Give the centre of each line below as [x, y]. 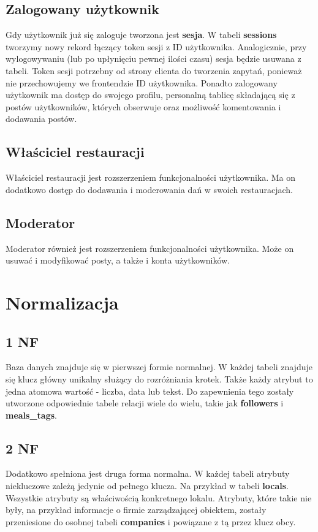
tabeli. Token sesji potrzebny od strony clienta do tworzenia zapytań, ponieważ [154, 70]
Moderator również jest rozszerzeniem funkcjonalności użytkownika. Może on [150, 248]
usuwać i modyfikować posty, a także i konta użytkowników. [118, 260]
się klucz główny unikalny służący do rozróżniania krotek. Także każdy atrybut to [159, 378]
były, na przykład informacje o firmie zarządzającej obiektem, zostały [136, 510]
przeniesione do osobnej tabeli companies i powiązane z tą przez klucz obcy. [151, 521]
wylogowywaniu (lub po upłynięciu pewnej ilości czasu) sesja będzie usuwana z [153, 59]
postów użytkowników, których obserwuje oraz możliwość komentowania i [143, 106]
